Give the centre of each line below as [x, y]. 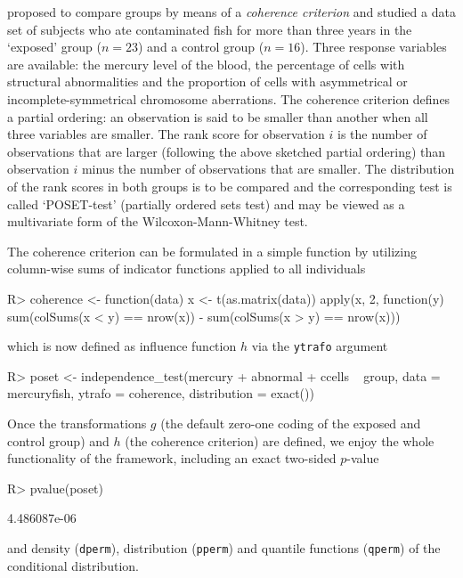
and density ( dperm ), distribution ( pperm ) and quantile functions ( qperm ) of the [224, 547]
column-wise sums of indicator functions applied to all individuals [187, 269]
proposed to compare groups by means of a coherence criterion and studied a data [231, 12]
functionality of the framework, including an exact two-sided [172, 458]
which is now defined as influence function [122, 346]
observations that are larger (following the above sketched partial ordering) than [227, 151]
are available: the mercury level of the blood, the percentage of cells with [206, 64]
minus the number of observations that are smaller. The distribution [268, 169]
